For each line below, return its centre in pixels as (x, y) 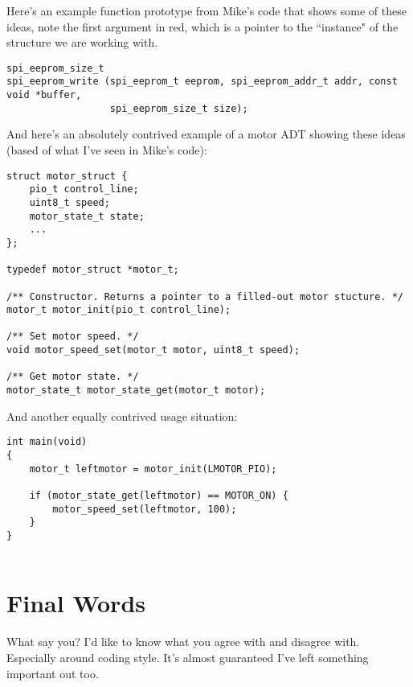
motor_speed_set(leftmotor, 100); (145, 509)
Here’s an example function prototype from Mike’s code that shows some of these (206, 10)
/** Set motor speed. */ (73, 337)
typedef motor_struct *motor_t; (93, 270)
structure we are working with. (82, 42)
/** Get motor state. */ (73, 377)
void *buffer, (44, 95)
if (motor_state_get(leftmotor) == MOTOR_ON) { (159, 495)
